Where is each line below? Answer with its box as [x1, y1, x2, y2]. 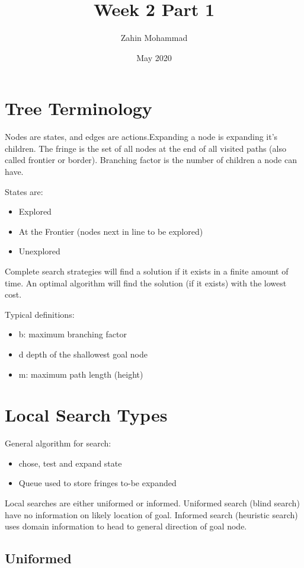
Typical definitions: [5, 308, 75, 320]
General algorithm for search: [5, 437, 111, 449]
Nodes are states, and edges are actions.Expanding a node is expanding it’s [5, 130, 278, 143]
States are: [5, 185, 43, 197]
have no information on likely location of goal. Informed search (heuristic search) [5, 508, 298, 521]
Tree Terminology [5, 96, 152, 120]
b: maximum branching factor [18, 328, 127, 340]
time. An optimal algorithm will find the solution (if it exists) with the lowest [5, 276, 287, 289]
